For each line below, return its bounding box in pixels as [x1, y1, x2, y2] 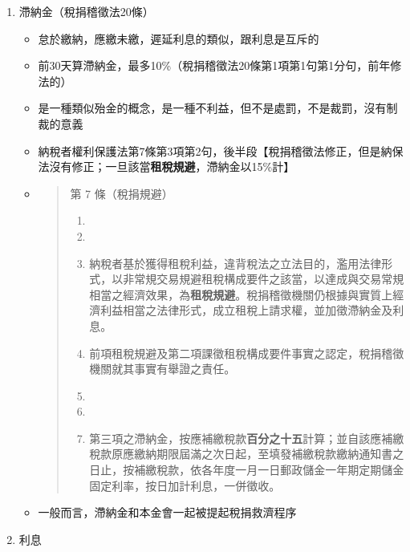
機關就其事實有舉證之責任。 [89, 360, 236, 377]
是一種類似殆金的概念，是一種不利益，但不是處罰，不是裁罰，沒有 [38, 99, 387, 116]
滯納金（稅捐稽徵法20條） [18, 3, 154, 19]
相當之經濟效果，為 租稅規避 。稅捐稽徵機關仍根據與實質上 [89, 286, 393, 302]
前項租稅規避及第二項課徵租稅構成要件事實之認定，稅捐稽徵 [89, 344, 404, 361]
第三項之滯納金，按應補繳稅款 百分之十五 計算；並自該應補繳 [89, 429, 404, 446]
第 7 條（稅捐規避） [70, 185, 173, 201]
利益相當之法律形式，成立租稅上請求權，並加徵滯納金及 [100, 302, 393, 319]
